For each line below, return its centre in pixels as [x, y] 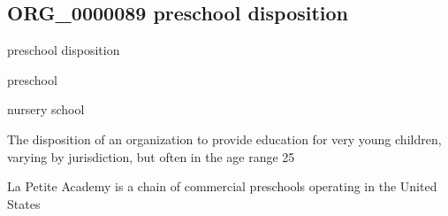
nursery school [46, 109]
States [24, 203]
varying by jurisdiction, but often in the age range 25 [151, 156]
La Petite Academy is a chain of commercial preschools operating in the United [222, 186]
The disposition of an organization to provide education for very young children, [224, 139]
